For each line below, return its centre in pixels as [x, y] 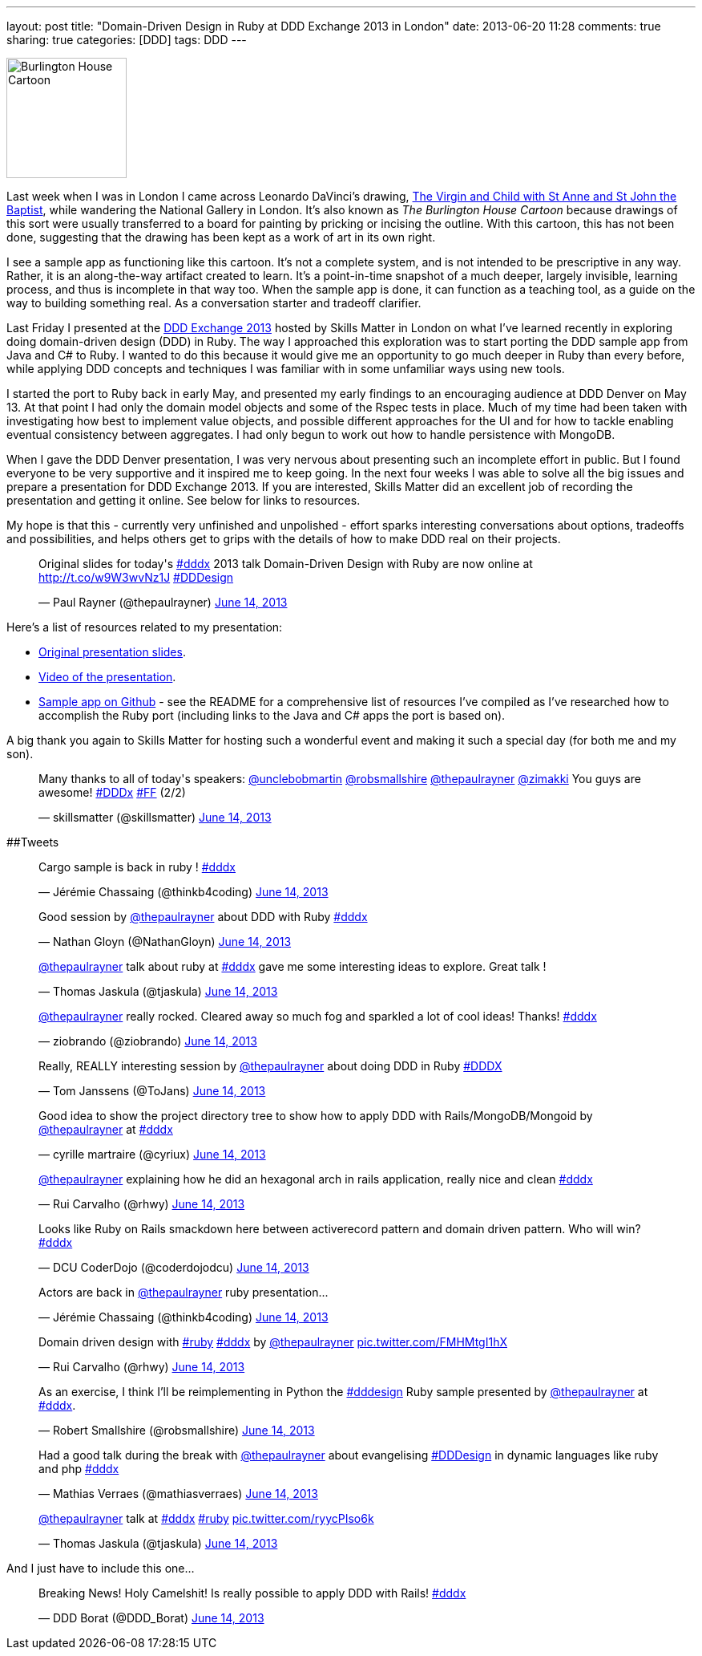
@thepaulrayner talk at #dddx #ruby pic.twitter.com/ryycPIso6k [206, 1518]
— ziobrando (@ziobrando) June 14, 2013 [148, 1041]
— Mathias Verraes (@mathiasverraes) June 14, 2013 [178, 1494]
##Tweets [33, 842]
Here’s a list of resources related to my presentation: [145, 627]
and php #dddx [79, 1469]
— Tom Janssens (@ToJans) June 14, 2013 [152, 1091]
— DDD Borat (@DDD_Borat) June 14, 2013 [151, 1618]
